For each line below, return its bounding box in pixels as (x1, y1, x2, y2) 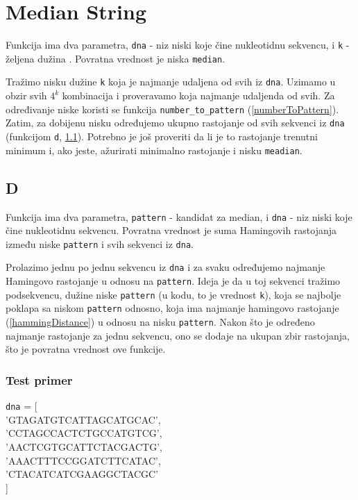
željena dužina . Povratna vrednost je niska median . (6, 51, 225, 65)
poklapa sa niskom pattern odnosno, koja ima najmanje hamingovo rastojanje (6, 301, 339, 315)
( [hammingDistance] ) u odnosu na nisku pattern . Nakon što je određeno (6, 315, 315, 329)
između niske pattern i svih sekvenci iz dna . (6, 236, 194, 251)
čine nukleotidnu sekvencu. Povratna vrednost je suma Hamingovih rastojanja (6, 223, 337, 237)
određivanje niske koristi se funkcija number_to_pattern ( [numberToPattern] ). (6, 101, 339, 116)
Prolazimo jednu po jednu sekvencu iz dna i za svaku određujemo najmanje (6, 260, 325, 274)
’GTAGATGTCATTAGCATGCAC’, (6, 412, 161, 426)
